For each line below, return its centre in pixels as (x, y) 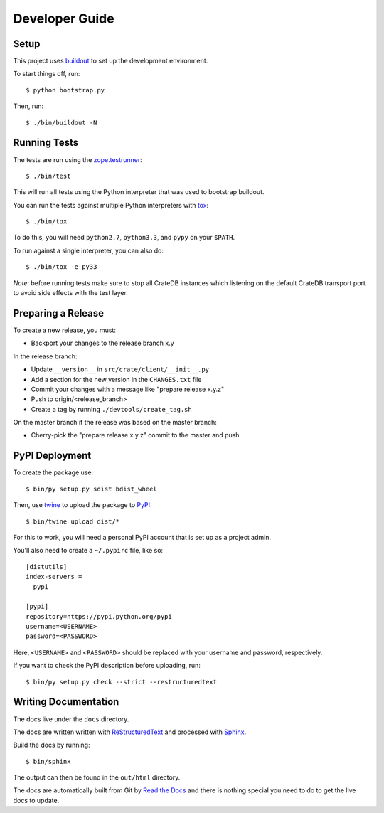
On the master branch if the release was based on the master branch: (115, 423)
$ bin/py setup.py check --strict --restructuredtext (121, 682)
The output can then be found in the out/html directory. (97, 777)
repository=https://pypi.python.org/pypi (99, 616)
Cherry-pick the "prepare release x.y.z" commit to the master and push (135, 435)
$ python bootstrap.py (65, 90)
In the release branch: (45, 356)
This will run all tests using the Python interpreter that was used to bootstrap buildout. (139, 192)
